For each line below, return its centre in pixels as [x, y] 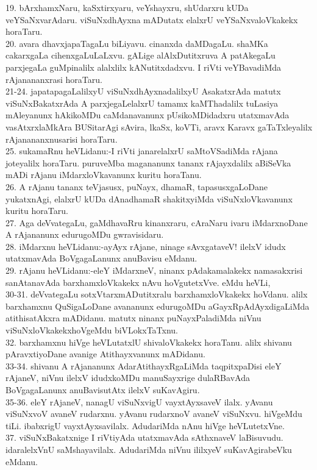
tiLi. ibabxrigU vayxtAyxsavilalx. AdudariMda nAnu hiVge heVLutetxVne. [145, 425]
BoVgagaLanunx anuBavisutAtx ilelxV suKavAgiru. [103, 390]
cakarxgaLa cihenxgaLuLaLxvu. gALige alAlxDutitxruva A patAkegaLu [141, 55]
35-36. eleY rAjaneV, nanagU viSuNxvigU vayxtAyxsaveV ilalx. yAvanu [139, 401]
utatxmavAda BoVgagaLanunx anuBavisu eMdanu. [102, 258]
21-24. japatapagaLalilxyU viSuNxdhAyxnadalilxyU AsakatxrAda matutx [143, 91]
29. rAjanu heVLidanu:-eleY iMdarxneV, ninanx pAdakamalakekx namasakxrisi [154, 270]
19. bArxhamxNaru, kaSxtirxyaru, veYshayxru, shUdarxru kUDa [127, 7]
